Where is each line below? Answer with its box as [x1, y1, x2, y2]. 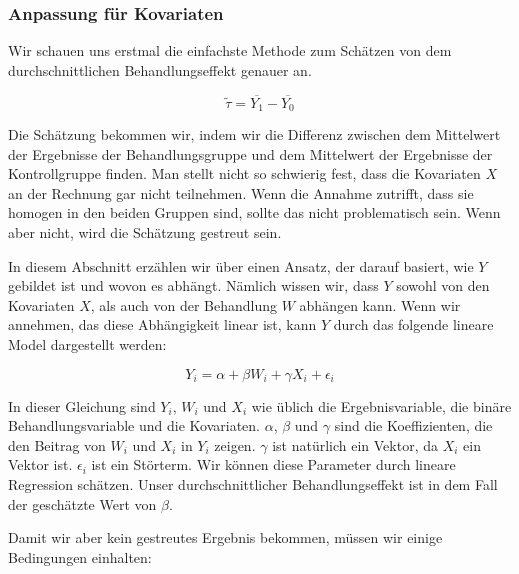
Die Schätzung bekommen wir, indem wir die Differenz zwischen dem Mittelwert [8, 124, 501, 145]
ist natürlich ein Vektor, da [272, 434, 438, 455]
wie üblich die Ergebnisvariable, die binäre [251, 395, 512, 416]
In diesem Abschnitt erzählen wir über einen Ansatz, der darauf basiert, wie [8, 255, 474, 276]
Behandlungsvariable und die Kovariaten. [8, 415, 260, 436]
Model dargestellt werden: [8, 334, 167, 355]
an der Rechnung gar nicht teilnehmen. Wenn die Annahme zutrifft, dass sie [8, 182, 474, 203]
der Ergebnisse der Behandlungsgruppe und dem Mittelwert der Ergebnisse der [8, 143, 493, 164]
